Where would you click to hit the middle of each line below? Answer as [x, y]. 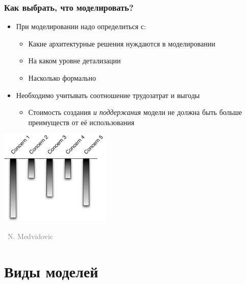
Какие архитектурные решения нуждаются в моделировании [122, 43]
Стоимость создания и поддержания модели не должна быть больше [135, 112]
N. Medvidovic [30, 236]
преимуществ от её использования [81, 122]
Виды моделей [51, 271]
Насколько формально [62, 78]
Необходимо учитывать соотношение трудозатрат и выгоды [108, 95]
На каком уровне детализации [75, 61]
